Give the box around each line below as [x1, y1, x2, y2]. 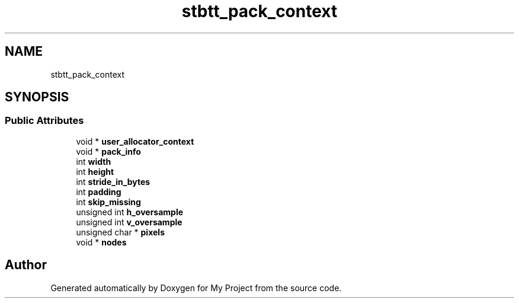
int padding [76, 186, 121, 197]
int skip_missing [76, 196, 141, 207]
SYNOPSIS [5, 90, 69, 105]
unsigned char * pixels [76, 227, 165, 237]
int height [76, 166, 114, 177]
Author [5, 257, 47, 273]
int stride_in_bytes [76, 176, 150, 187]
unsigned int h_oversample [76, 206, 184, 217]
